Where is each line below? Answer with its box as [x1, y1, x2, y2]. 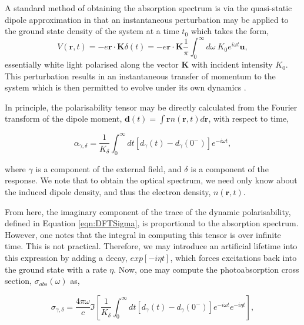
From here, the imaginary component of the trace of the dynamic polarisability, [5, 205, 291, 217]
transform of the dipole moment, [5, 112, 122, 125]
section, [5, 274, 32, 287]
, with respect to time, [208, 112, 289, 125]
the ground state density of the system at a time [5, 25, 179, 37]
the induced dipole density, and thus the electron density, [5, 185, 211, 197]
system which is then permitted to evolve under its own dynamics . [5, 81, 246, 93]
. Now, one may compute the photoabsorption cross [113, 263, 299, 275]
